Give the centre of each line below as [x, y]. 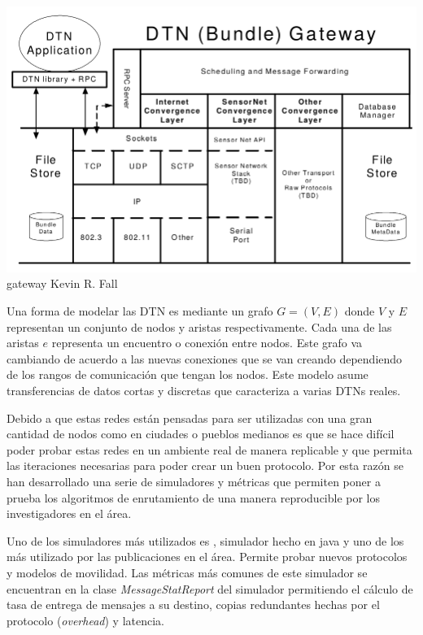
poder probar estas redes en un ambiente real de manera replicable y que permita [209, 449]
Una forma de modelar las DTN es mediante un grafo [140, 311]
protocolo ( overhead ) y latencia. [85, 620]
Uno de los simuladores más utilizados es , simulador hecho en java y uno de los [205, 540]
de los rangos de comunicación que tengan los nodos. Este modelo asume [188, 374]
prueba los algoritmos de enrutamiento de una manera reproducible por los [194, 497]
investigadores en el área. [69, 513]
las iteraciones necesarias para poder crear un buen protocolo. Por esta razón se [205, 465]
